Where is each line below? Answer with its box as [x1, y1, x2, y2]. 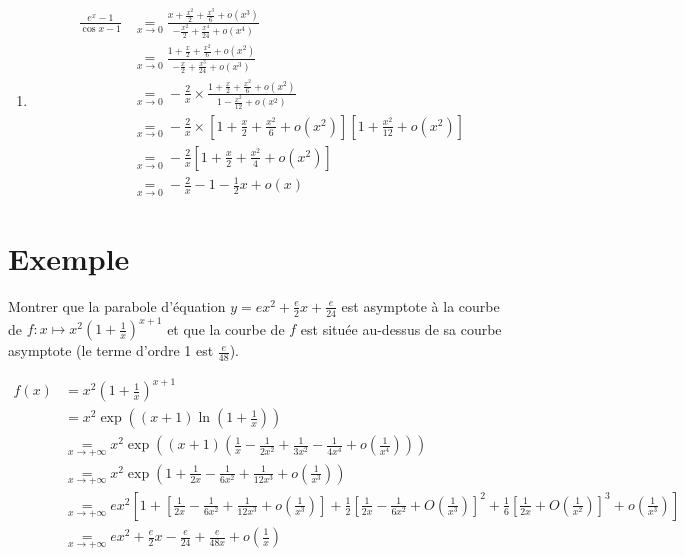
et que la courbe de [167, 318, 285, 339]
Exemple [8, 237, 130, 278]
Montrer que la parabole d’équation [8, 295, 226, 316]
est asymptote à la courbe [341, 295, 500, 316]
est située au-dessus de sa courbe [300, 318, 502, 339]
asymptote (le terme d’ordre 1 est [8, 340, 214, 361]
